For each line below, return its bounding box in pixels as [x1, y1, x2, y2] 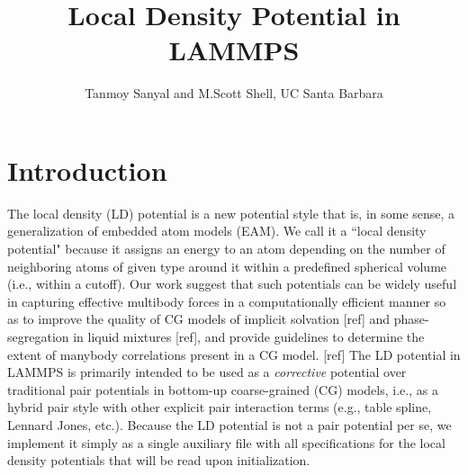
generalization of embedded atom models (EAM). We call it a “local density [7, 221, 427, 240]
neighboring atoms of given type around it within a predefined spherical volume [7, 256, 447, 275]
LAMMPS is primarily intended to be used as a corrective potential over [7, 363, 407, 381]
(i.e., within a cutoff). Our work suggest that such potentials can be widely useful [7, 274, 457, 293]
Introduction [7, 151, 167, 188]
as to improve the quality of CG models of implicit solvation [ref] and [7, 309, 391, 328]
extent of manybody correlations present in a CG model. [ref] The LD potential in [7, 345, 461, 363]
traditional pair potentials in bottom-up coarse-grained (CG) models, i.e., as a [7, 380, 438, 399]
